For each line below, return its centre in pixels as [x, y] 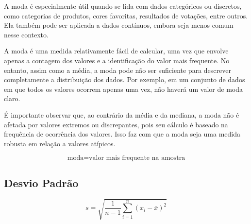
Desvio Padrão [41, 182]
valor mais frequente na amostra [137, 158]
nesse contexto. [26, 34]
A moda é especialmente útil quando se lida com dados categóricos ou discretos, [123, 6]
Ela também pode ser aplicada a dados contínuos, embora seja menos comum [119, 25]
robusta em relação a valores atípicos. [60, 143]
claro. [12, 98]
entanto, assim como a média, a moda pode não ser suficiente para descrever [117, 70]
